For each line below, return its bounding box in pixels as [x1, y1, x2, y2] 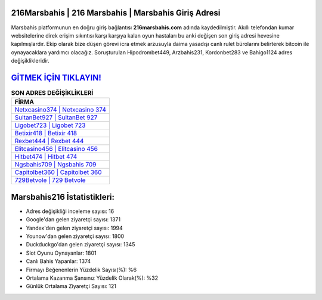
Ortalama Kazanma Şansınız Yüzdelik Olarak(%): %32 [26, 274, 158, 282]
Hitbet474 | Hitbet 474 [14, 153, 78, 161]
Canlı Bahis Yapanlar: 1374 [26, 258, 91, 265]
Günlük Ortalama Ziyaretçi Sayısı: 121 [26, 283, 116, 290]
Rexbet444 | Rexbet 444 [14, 137, 84, 146]
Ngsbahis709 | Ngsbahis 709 [14, 160, 97, 169]
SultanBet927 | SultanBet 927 [14, 113, 98, 122]
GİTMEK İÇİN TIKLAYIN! [11, 72, 101, 83]
